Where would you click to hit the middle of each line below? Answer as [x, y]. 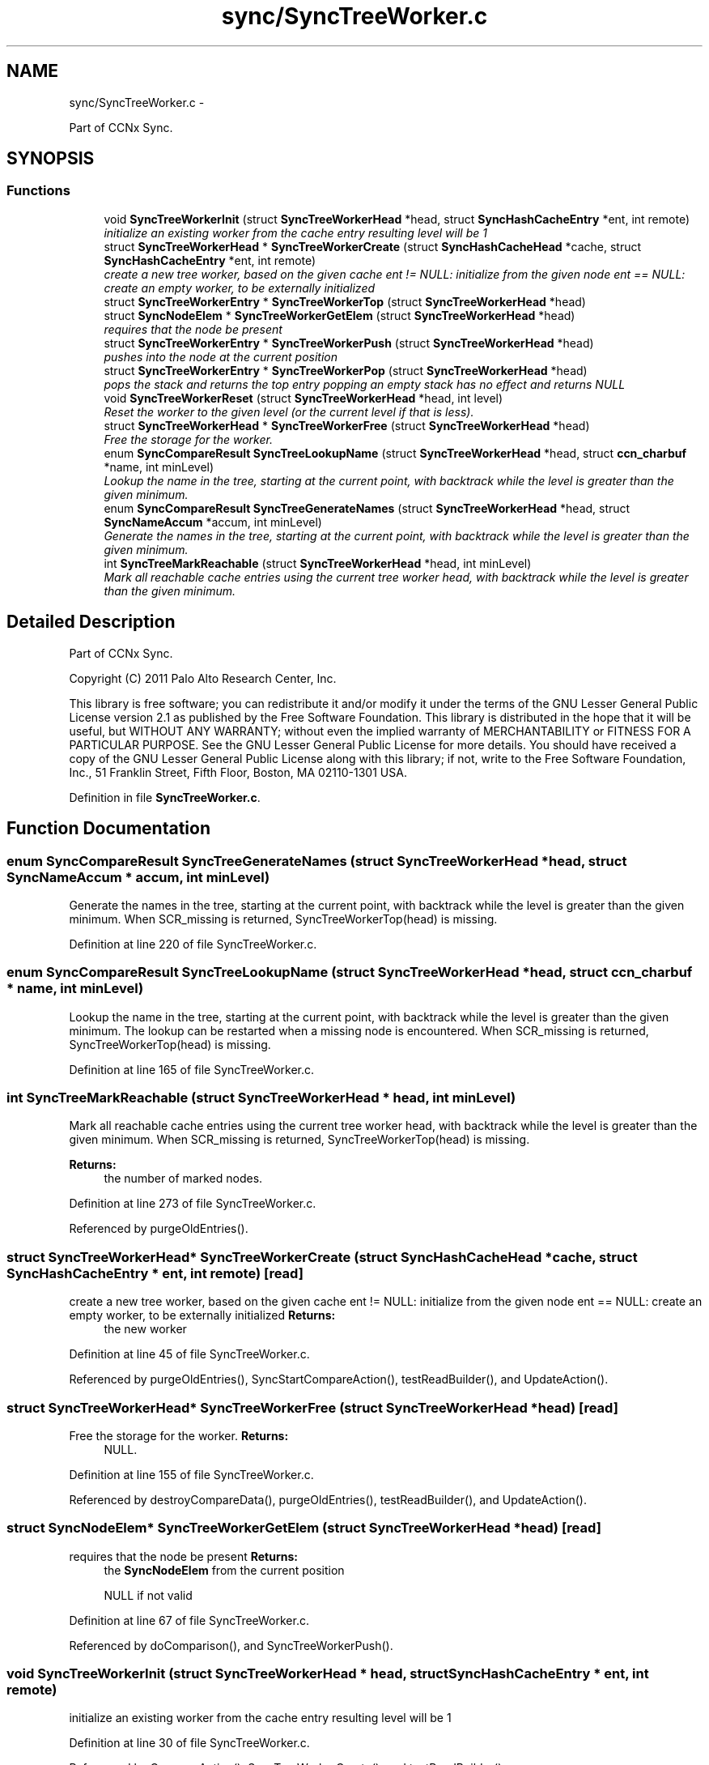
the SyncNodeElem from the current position [224, 1570]
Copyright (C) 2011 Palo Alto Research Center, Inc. [203, 678]
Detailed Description [91, 622]
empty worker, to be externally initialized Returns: [202, 1315]
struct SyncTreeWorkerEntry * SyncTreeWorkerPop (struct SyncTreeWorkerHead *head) [346, 370]
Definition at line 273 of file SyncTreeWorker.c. [193, 1204]
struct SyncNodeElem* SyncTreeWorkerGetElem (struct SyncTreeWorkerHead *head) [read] [304, 1528]
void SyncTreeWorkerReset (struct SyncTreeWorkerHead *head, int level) [304, 398]
